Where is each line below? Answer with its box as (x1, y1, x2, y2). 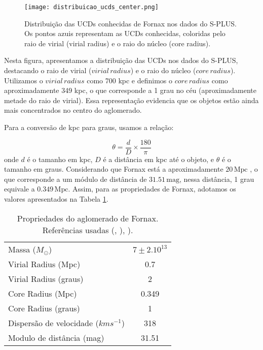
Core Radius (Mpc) (8, 287, 77, 299)
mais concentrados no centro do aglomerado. (4, 105, 142, 115)
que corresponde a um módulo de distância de (4, 173, 147, 184)
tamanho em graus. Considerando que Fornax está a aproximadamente (4, 164, 223, 174)
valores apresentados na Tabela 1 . (4, 194, 108, 204)
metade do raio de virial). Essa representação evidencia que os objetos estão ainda (4, 94, 259, 105)
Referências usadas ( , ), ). (42, 224, 133, 236)
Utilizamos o (4, 75, 43, 85)
